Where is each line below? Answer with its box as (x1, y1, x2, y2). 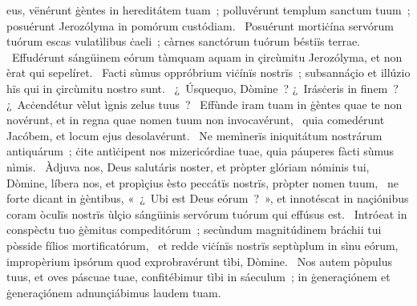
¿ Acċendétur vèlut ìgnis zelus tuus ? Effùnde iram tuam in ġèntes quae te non (6, 95, 403, 112)
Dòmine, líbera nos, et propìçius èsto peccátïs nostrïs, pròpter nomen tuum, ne (6, 174, 399, 191)
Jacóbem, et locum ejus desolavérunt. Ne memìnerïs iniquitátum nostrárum (6, 127, 383, 143)
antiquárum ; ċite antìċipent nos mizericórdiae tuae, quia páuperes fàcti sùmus (6, 143, 395, 159)
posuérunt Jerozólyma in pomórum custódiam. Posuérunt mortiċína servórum (6, 17, 394, 34)
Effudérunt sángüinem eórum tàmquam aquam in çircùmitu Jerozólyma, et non (11, 48, 403, 65)
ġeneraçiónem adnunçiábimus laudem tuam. (6, 284, 221, 300)
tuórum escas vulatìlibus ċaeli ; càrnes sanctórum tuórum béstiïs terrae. (6, 33, 360, 50)
